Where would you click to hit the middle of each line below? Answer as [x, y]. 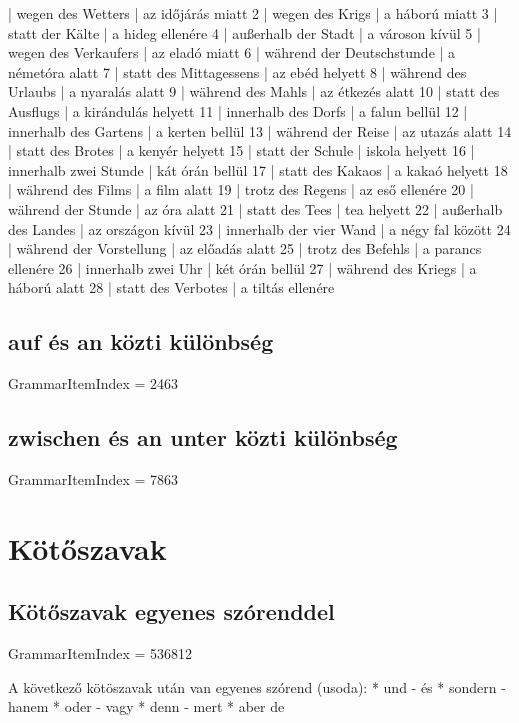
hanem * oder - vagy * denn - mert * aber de [146, 706]
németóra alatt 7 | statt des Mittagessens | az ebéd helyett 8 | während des [237, 71]
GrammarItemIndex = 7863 [93, 478]
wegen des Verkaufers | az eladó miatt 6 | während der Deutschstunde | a [232, 52]
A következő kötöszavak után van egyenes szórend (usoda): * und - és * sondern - [257, 686]
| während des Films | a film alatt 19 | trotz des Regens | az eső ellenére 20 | [241, 189]
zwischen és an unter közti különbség [203, 437]
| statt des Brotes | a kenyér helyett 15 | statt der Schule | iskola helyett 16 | [241, 150]
